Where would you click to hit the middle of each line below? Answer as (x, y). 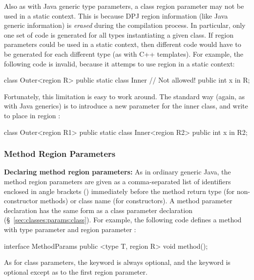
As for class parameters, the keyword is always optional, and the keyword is (117, 262)
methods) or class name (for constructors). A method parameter (136, 201)
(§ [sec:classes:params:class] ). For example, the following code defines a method (123, 220)
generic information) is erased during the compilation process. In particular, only (125, 25)
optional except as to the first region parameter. (76, 271)
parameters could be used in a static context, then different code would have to (123, 44)
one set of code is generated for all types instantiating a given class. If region (119, 34)
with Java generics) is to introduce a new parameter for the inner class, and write (126, 106)
